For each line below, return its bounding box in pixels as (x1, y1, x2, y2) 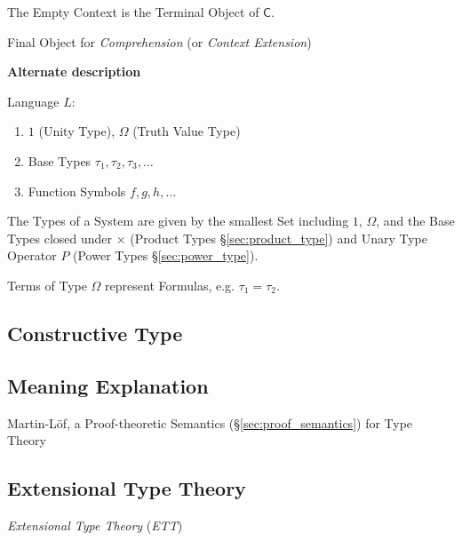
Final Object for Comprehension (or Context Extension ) (7, 32, 312, 51)
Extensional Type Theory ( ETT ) (7, 515, 183, 534)
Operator (7, 246, 57, 265)
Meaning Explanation (7, 371, 209, 399)
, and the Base (376, 211, 455, 230)
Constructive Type (7, 319, 183, 346)
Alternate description (7, 62, 141, 81)
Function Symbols (28, 181, 126, 200)
